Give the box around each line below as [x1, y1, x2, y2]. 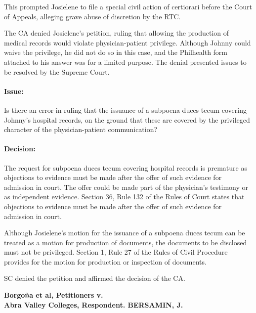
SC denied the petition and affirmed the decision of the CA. [4, 273, 185, 283]
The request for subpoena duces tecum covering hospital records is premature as [4, 162, 247, 173]
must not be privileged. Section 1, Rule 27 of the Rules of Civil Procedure [4, 247, 228, 257]
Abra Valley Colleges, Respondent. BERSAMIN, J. [4, 299, 183, 310]
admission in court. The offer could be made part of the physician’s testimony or [4, 181, 249, 192]
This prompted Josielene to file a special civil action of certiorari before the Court [4, 1, 252, 11]
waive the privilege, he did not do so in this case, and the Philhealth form [4, 47, 228, 57]
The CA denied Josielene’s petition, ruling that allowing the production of [4, 28, 229, 38]
